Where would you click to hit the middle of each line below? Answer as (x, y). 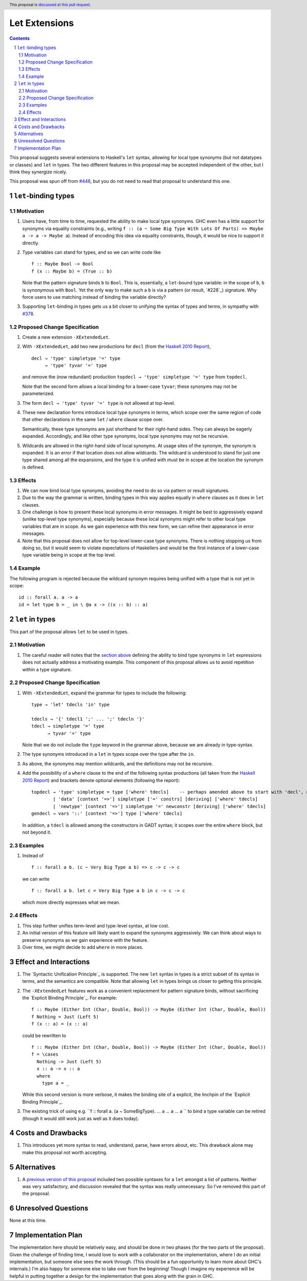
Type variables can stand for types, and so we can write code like (92, 252)
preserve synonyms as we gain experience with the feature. (85, 940)
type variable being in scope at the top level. (69, 555)
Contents (20, 38)
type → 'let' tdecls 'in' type (71, 705)
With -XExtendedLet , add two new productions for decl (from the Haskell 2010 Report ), (117, 346)
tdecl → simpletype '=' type (68, 726)
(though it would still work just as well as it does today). (81, 1118)
